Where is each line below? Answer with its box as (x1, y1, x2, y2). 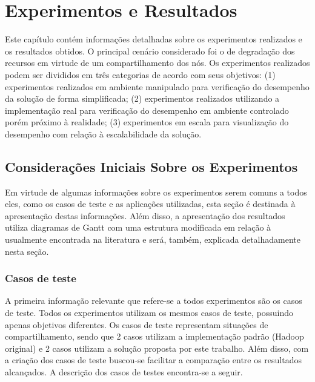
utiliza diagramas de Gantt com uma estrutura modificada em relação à (5, 221, 271, 234)
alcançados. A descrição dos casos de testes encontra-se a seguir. (5, 366, 243, 378)
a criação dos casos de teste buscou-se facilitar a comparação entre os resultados (5, 354, 302, 366)
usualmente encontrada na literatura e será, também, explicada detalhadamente (5, 233, 300, 246)
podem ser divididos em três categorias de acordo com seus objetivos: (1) (5, 68, 276, 81)
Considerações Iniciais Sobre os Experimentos (5, 157, 298, 176)
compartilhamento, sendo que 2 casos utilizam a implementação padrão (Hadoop (5, 330, 304, 343)
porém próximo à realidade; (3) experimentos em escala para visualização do (5, 116, 289, 128)
